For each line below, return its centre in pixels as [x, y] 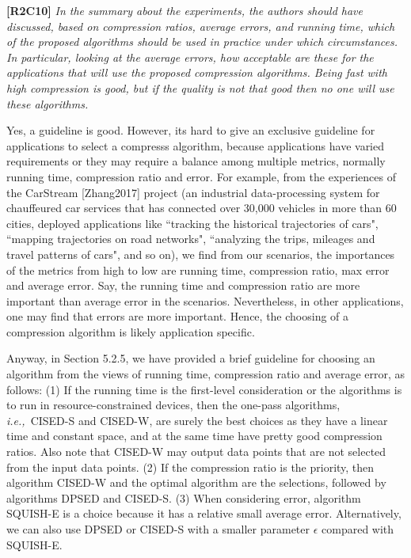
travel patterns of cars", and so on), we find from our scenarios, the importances [201, 254]
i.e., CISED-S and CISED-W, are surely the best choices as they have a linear [197, 420]
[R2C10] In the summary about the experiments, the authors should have [185, 10]
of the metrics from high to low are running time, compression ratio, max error [198, 270]
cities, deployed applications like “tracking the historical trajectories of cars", [192, 223]
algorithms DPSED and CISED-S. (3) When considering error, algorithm [184, 497]
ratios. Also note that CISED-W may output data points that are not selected [196, 452]
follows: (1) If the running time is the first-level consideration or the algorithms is [204, 389]
